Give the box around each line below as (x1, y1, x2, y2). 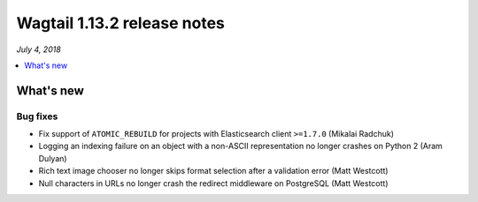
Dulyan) (38, 153, 67, 163)
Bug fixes (16, 110, 58, 123)
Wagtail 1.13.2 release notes (16, 13, 226, 33)
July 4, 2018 (16, 44, 61, 55)
